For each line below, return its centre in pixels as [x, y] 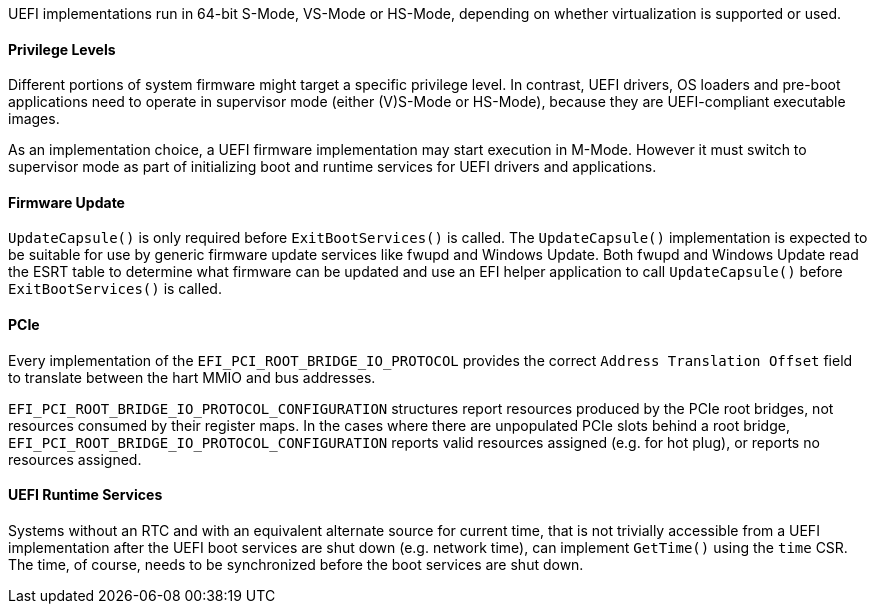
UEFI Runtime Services [85, 495]
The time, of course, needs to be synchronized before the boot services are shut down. [296, 564]
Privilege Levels [62, 49]
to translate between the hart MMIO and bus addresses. [192, 377]
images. [34, 119]
